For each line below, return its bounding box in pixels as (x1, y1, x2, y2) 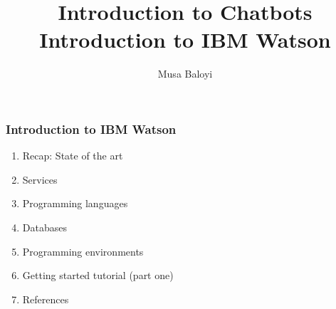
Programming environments (22, 243, 144, 258)
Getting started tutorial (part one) (22, 268, 174, 283)
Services (22, 172, 58, 187)
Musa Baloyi (157, 66, 213, 81)
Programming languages (22, 196, 128, 211)
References (22, 291, 69, 306)
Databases (22, 219, 67, 234)
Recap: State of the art (22, 148, 123, 163)
